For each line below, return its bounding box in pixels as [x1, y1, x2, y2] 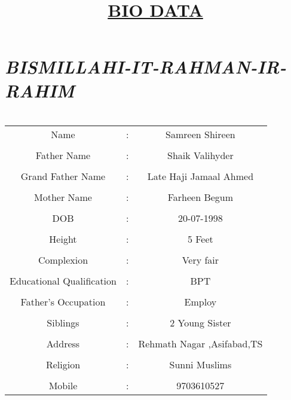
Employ [184, 294, 217, 309]
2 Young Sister [170, 315, 231, 329]
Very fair [182, 252, 219, 267]
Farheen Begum [167, 190, 234, 204]
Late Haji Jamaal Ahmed [147, 169, 254, 183]
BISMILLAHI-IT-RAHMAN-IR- [5, 54, 287, 80]
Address [46, 336, 80, 350]
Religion [45, 357, 81, 371]
